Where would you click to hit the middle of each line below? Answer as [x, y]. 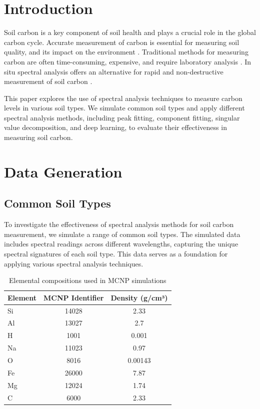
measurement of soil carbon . [48, 81]
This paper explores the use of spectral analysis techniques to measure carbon [123, 98]
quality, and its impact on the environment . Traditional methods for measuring [126, 52]
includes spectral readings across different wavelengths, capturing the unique [121, 244]
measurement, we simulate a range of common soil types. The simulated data [122, 234]
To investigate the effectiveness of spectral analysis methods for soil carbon [119, 224]
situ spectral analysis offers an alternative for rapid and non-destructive [114, 71]
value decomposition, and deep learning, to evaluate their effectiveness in [115, 127]
